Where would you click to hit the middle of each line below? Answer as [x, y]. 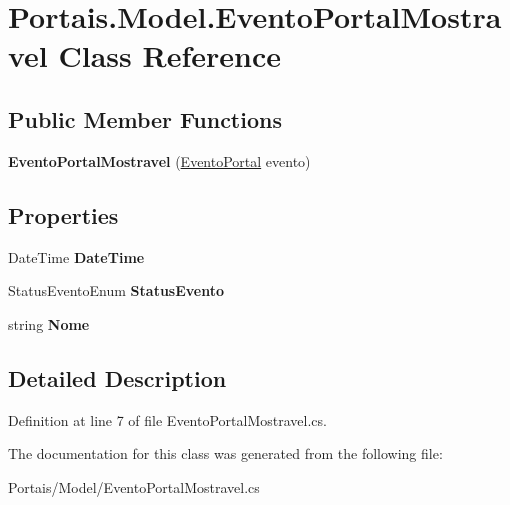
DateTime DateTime [76, 256]
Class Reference [170, 55]
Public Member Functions [145, 118]
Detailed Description [117, 377]
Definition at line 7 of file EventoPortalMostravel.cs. [167, 419]
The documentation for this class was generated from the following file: [225, 453]
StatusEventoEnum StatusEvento [116, 290]
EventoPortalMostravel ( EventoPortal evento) [159, 160]
